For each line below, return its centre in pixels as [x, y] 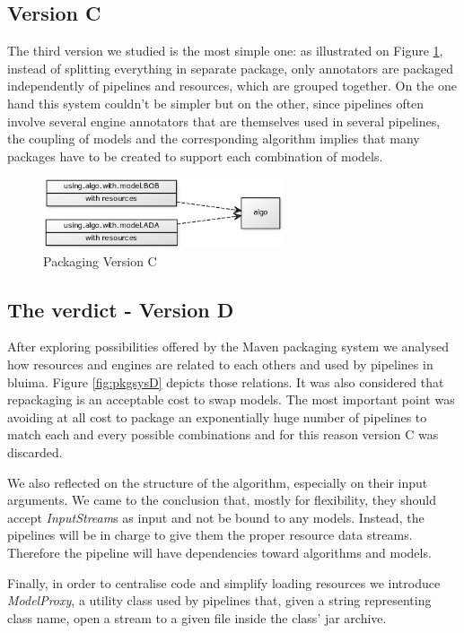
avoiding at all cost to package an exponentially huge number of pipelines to [217, 416]
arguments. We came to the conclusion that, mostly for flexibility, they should [222, 500]
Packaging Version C [100, 260]
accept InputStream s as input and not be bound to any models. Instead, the [216, 517]
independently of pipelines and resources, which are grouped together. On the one [232, 86]
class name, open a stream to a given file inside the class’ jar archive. [197, 617]
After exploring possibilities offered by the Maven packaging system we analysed [228, 347]
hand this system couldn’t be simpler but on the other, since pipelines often [216, 103]
